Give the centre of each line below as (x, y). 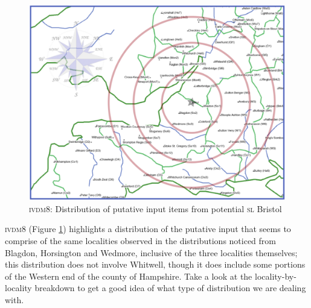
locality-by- (275, 276)
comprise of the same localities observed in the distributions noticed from (140, 240)
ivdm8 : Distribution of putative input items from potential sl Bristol (155, 208)
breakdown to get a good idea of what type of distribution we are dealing (170, 288)
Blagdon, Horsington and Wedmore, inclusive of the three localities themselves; (151, 252)
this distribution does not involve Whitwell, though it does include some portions (155, 264)
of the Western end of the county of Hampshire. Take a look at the (129, 276)
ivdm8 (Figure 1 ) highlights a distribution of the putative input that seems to (148, 229)
